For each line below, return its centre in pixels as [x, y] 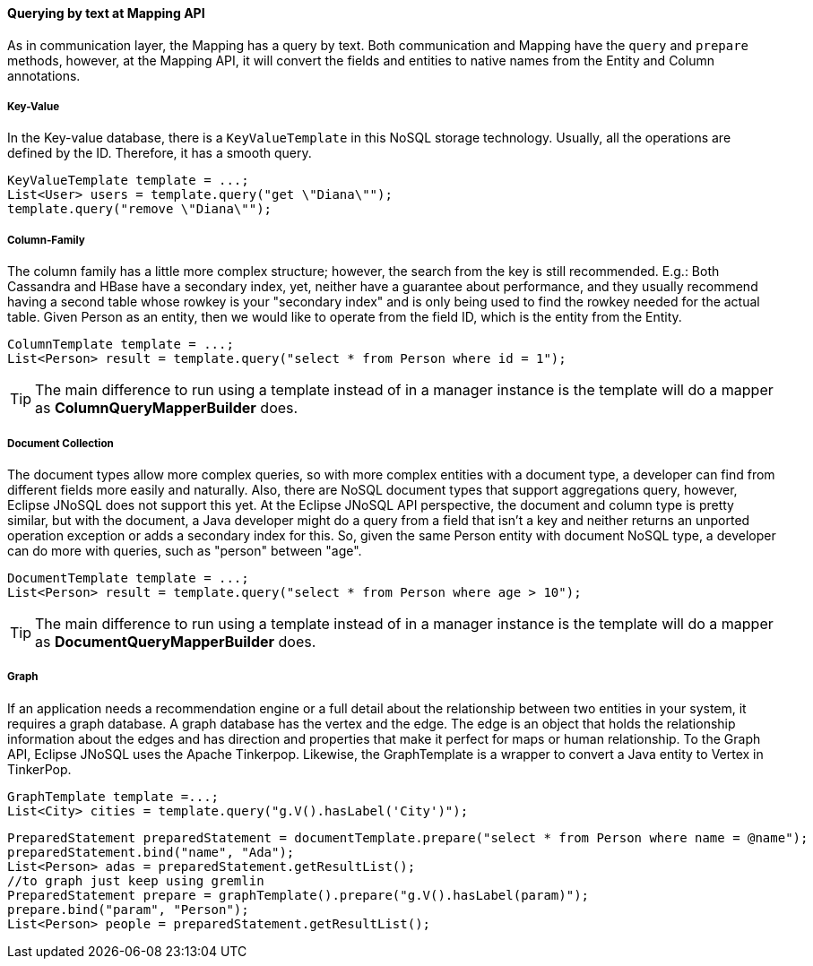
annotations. [44, 75]
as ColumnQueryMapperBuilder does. [167, 408]
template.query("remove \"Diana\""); [140, 209]
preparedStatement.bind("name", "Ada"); [151, 852]
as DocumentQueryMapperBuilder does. [176, 641]
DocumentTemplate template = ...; [128, 578]
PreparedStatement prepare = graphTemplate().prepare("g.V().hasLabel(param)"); [298, 895]
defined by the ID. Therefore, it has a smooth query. [160, 153]
